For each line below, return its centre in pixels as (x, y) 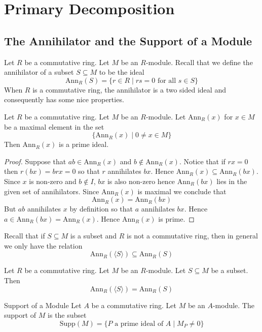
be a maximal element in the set (54, 126)
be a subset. (230, 270)
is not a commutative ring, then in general (192, 236)
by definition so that (101, 209)
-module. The (233, 305)
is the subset (67, 315)
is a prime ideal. (84, 144)
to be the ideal (122, 72)
